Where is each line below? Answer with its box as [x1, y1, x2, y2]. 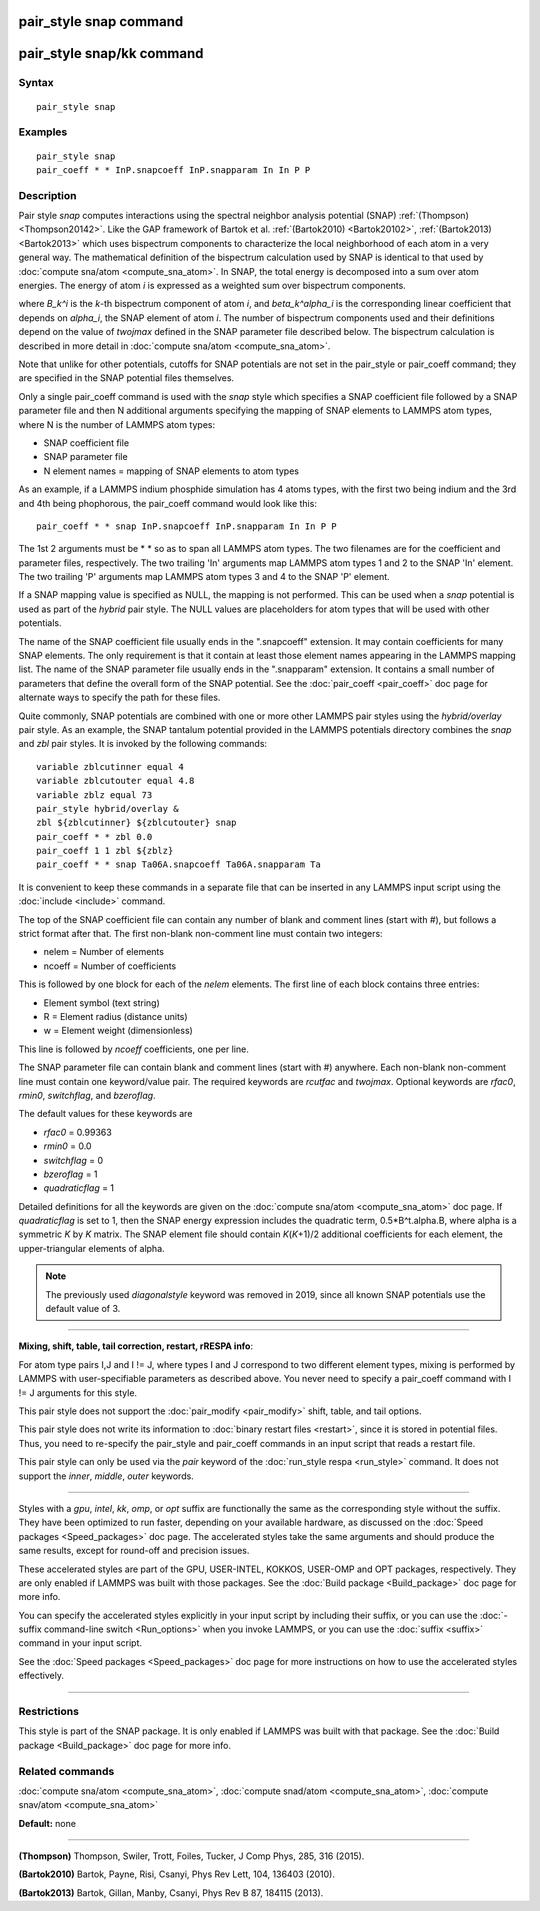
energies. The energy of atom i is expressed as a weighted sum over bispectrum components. [18, 280, 407, 292]
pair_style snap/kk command [18, 45, 204, 62]
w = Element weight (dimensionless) [43, 1025, 194, 1037]
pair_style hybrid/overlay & [36, 803, 179, 814]
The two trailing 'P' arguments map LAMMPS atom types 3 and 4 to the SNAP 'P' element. [18, 571, 390, 583]
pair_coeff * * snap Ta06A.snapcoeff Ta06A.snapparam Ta [36, 859, 322, 870]
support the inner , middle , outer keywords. [18, 1470, 194, 1482]
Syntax [18, 76, 54, 90]
